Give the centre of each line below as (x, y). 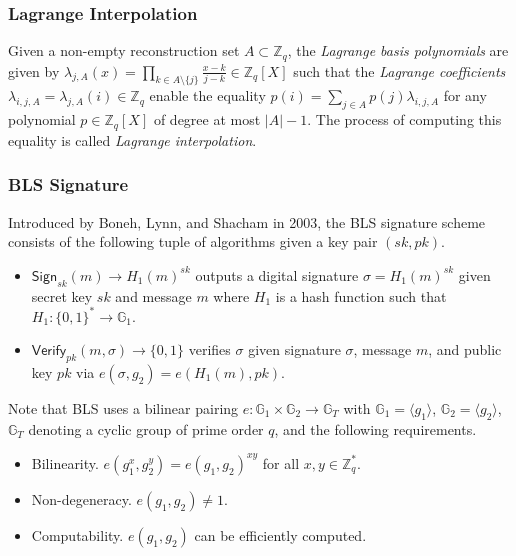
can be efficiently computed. (280, 534)
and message (153, 295)
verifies (209, 349)
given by (34, 70)
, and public (465, 349)
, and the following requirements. (375, 428)
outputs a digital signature (277, 274)
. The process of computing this (404, 119)
